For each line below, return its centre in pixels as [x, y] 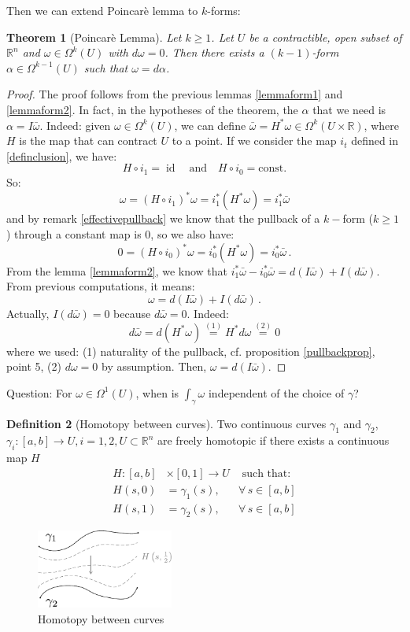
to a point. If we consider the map [254, 140]
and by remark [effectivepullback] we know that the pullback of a [163, 218]
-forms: [224, 10]
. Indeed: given [75, 125]
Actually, [28, 313]
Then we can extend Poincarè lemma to [102, 10]
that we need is [349, 109]
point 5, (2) [34, 366]
